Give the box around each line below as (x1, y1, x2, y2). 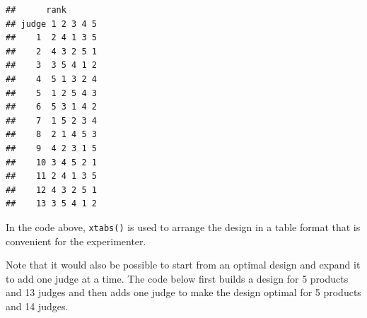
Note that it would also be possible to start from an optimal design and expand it (6, 257, 361, 272)
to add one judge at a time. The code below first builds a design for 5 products (6, 271, 349, 285)
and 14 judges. (6, 298, 69, 313)
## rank (6, 5, 66, 15)
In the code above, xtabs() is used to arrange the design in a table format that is (6, 219, 361, 234)
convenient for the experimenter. (6, 233, 146, 248)
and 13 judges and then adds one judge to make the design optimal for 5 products (6, 285, 361, 300)
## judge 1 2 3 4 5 (6, 18, 97, 29)
